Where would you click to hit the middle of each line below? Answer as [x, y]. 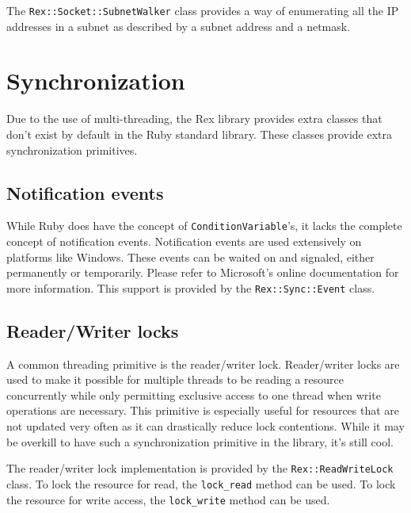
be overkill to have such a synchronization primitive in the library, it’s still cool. [200, 441]
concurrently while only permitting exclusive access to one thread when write [194, 394]
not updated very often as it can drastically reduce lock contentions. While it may [205, 426]
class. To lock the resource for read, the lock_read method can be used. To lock [201, 483]
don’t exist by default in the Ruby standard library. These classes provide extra [199, 134]
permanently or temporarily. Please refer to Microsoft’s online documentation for [203, 272]
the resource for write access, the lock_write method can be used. [168, 499]
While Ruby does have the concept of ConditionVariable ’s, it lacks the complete [204, 226]
